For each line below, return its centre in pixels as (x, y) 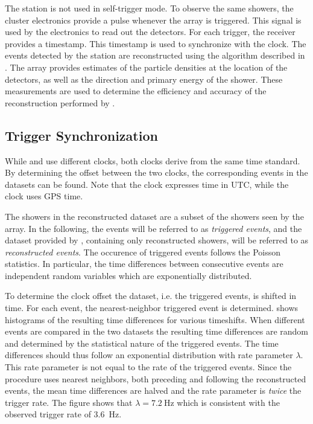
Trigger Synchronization (81, 135)
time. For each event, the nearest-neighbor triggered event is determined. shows (152, 308)
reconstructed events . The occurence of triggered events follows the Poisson (143, 252)
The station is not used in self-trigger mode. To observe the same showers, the (149, 8)
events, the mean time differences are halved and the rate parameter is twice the (153, 390)
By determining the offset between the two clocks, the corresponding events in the (156, 172)
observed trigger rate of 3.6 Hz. (63, 414)
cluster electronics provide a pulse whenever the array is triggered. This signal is (153, 20)
